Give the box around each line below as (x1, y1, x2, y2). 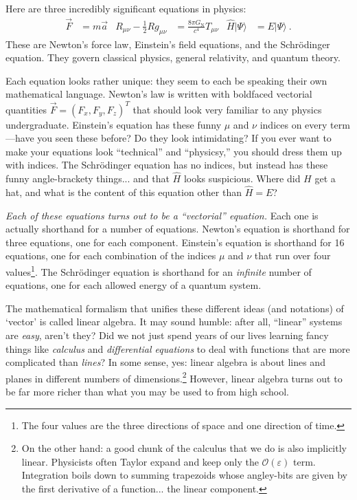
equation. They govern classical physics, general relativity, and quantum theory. (5, 50, 341, 65)
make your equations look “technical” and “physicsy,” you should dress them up (5, 144, 342, 158)
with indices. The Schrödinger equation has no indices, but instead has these (5, 157, 328, 172)
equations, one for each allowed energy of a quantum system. (5, 278, 262, 292)
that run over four (254, 248, 331, 263)
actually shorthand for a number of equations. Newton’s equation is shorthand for (5, 221, 350, 236)
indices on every (260, 117, 327, 131)
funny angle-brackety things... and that (5, 171, 170, 186)
